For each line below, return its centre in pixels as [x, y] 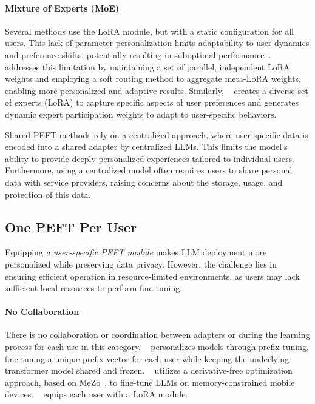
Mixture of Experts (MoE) [62, 8]
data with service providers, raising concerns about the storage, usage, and [144, 182]
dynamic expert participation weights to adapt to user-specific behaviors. [141, 114]
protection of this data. [48, 194]
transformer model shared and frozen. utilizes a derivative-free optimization [149, 370]
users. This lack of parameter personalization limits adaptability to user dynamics [157, 43]
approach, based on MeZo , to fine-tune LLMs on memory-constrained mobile [150, 382]
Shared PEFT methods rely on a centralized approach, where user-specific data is [157, 134]
